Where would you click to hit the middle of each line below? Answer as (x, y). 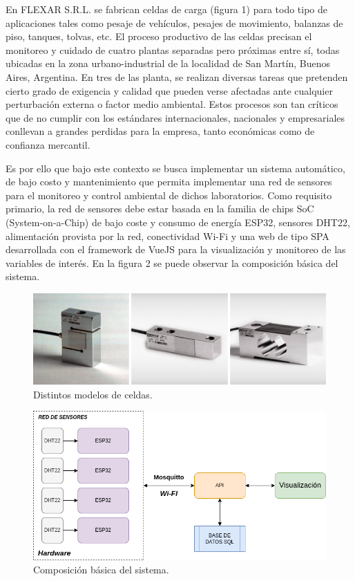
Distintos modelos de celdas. (93, 394)
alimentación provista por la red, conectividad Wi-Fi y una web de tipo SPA (167, 236)
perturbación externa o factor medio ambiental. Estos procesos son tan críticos (172, 104)
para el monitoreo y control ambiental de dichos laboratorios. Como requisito (169, 195)
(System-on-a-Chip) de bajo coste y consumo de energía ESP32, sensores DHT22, (178, 222)
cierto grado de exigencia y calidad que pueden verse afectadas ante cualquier (169, 90)
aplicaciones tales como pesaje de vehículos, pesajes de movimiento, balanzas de (174, 22)
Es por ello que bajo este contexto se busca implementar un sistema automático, (175, 168)
